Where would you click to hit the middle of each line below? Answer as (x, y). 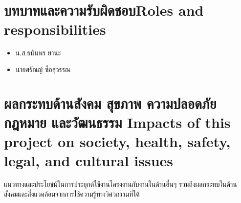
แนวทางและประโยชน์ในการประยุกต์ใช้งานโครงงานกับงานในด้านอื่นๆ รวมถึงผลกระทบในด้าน (120, 184)
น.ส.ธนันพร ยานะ (38, 53)
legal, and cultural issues (89, 161)
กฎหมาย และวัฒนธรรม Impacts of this (117, 122)
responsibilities (55, 29)
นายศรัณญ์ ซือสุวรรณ (43, 69)
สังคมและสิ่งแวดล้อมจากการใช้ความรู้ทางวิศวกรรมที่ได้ (72, 193)
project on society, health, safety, (117, 141)
